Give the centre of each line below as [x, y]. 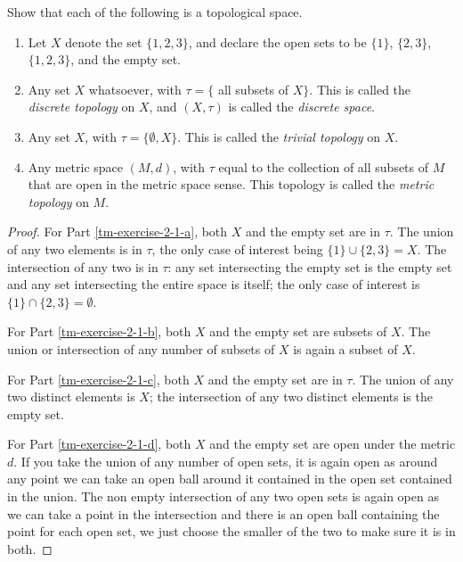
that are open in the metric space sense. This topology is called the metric [231, 184]
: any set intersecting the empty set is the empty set [310, 266]
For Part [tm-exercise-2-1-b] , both [99, 331]
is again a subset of [345, 348]
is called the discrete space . [301, 107]
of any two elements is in [75, 248]
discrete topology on [81, 107]
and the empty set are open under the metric [333, 444]
